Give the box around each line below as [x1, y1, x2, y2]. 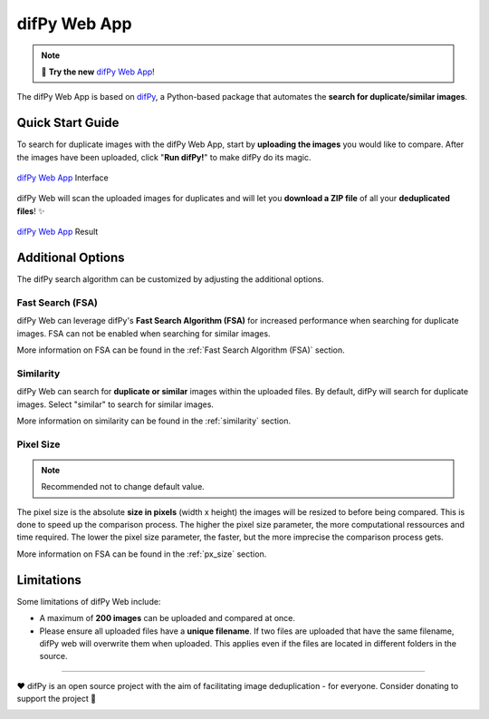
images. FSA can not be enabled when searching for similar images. [16, 327, 271, 339]
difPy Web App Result [16, 227, 99, 238]
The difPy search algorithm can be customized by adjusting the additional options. [16, 274, 325, 285]
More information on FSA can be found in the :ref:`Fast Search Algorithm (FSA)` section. [16, 345, 346, 355]
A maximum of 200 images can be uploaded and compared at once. [39, 613, 296, 624]
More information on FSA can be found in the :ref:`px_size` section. [16, 549, 267, 559]
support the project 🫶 [16, 694, 97, 704]
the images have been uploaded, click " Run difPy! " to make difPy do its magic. [16, 151, 312, 162]
